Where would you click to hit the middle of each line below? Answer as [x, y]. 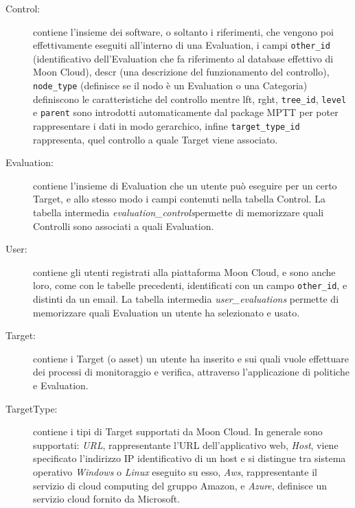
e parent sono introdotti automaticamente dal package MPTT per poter [186, 112]
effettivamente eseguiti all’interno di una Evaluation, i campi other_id [182, 45]
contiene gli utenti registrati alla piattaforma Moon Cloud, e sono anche [184, 272]
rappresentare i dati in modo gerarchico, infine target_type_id [167, 126]
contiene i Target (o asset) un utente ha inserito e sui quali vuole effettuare [191, 358]
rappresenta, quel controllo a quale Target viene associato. [156, 139]
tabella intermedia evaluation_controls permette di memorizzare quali [179, 212]
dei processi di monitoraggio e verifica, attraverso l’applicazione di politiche [191, 372]
